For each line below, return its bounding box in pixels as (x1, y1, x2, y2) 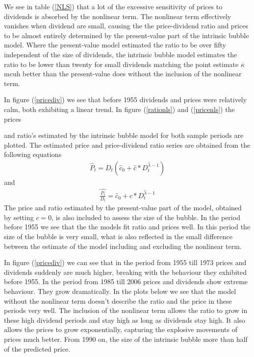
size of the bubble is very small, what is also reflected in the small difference (4, 231, 233, 241)
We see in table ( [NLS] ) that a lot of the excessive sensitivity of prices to (4, 1, 223, 11)
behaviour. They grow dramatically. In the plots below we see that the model (4, 286, 236, 296)
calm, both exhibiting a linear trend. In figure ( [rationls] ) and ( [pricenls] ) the (4, 104, 235, 114)
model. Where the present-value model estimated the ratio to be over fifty (4, 40, 226, 50)
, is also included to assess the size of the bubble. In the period (51, 212, 240, 222)
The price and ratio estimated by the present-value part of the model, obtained (4, 202, 242, 213)
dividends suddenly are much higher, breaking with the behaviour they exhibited (4, 267, 247, 277)
